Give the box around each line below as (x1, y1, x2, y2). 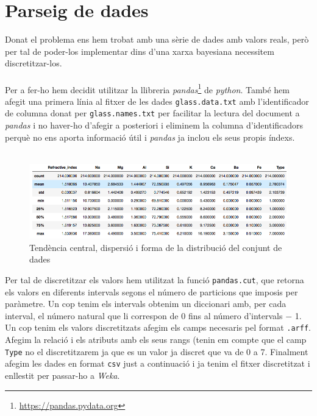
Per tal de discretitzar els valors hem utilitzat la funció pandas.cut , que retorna (5, 273, 304, 286)
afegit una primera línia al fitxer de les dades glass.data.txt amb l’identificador (5, 94, 309, 107)
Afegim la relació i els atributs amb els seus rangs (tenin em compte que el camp (5, 333, 307, 346)
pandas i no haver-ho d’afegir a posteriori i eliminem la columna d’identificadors (5, 119, 304, 132)
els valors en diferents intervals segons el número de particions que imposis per (5, 285, 298, 298)
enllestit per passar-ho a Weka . (5, 369, 120, 382)
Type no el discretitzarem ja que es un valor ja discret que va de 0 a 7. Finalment (5, 345, 308, 358)
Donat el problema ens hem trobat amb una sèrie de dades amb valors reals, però (5, 33, 309, 46)
